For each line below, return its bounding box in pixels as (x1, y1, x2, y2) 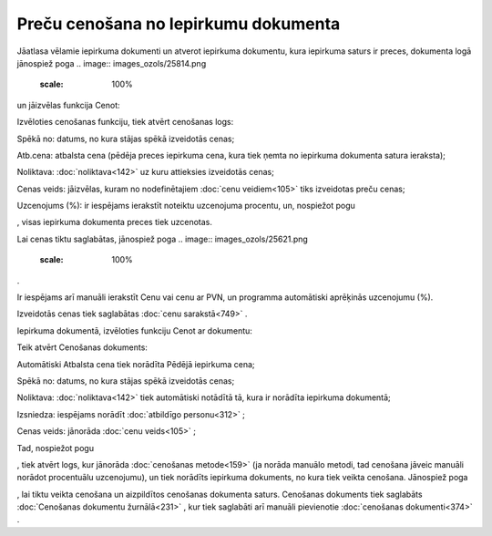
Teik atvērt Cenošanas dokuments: (16, 342, 148, 353)
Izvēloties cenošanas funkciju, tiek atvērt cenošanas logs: (16, 117, 234, 128)
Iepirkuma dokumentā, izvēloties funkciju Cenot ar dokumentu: (16, 325, 252, 336)
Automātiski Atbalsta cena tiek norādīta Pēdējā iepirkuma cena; (16, 358, 255, 369)
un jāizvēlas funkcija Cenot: (16, 99, 120, 110)
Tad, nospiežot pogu (16, 442, 95, 453)
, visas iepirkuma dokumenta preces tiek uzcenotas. (16, 217, 213, 228)
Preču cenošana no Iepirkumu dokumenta (16, 14, 341, 34)
